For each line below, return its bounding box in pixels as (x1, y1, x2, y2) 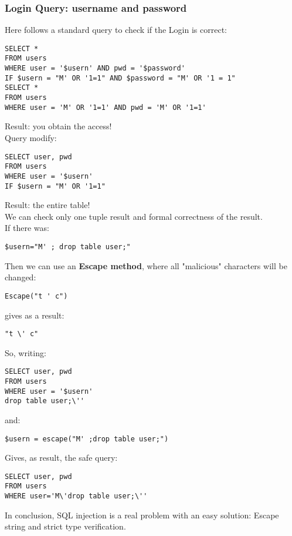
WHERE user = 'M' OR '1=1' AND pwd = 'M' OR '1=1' (5, 103, 206, 112)
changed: (5, 271, 36, 283)
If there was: (5, 222, 49, 234)
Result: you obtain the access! (5, 120, 112, 132)
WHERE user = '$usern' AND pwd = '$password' (5, 64, 185, 73)
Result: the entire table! (5, 199, 90, 211)
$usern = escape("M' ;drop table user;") (5, 434, 169, 443)
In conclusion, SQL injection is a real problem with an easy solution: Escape (5, 508, 279, 521)
